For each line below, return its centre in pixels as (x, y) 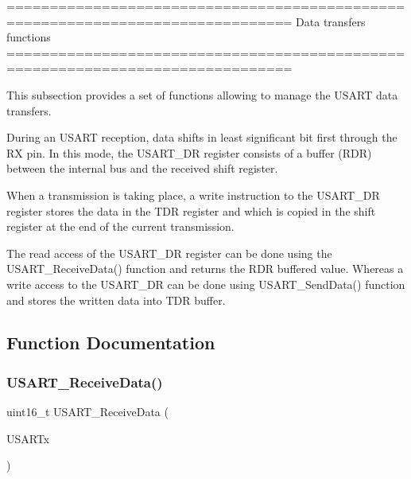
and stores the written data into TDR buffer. (116, 300)
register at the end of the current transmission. (120, 226)
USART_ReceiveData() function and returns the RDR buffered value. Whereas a (205, 269)
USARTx (28, 438)
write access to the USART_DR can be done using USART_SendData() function (206, 284)
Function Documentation (111, 343)
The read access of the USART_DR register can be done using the (169, 253)
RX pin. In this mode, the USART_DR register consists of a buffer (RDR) (189, 152)
